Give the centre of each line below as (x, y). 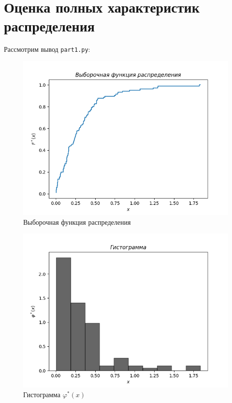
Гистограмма (42, 394)
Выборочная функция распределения (77, 222)
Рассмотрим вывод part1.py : (47, 49)
